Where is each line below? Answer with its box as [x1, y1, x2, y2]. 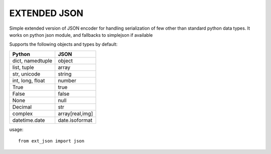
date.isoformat [58, 116, 93, 123]
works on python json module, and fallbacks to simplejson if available [9, 32, 153, 38]
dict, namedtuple [12, 57, 53, 64]
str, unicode [12, 70, 41, 78]
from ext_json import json [18, 138, 85, 144]
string [58, 70, 72, 78]
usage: [9, 126, 24, 132]
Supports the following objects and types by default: [9, 41, 118, 47]
